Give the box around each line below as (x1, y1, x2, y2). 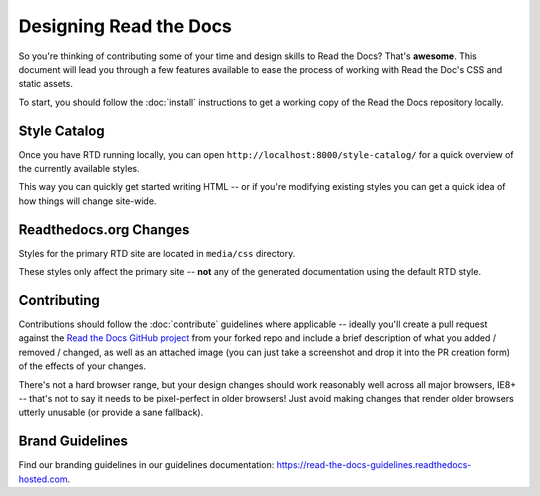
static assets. (18, 78, 74, 90)
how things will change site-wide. (18, 195, 157, 207)
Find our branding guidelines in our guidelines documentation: (18, 459, 275, 471)
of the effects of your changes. (18, 360, 147, 372)
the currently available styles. (18, 163, 140, 175)
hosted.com (18, 473, 68, 485)
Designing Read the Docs (18, 15, 232, 37)
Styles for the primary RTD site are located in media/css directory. (18, 247, 296, 259)
